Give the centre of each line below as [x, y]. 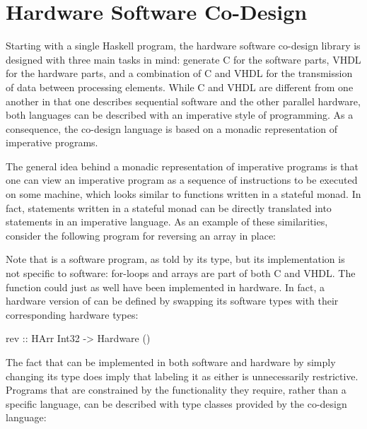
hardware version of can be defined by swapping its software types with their [172, 301]
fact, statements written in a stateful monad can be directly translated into [169, 207]
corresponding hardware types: [72, 314]
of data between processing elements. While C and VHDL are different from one [180, 87]
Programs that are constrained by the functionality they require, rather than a [176, 390]
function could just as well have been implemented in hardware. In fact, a [165, 287]
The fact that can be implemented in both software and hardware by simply [171, 362]
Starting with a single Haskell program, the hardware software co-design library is [183, 46]
